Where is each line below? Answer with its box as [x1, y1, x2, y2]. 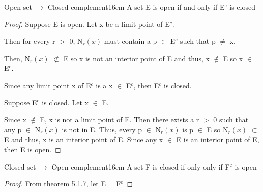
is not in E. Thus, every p [62, 124, 142, 134]
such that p [180, 36, 216, 46]
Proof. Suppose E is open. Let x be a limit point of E [4, 18, 170, 29]
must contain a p [104, 36, 157, 46]
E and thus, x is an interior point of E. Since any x [4, 134, 163, 145]
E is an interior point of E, [176, 134, 259, 145]
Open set [4, 2, 32, 12]
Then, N [4, 52, 30, 63]
